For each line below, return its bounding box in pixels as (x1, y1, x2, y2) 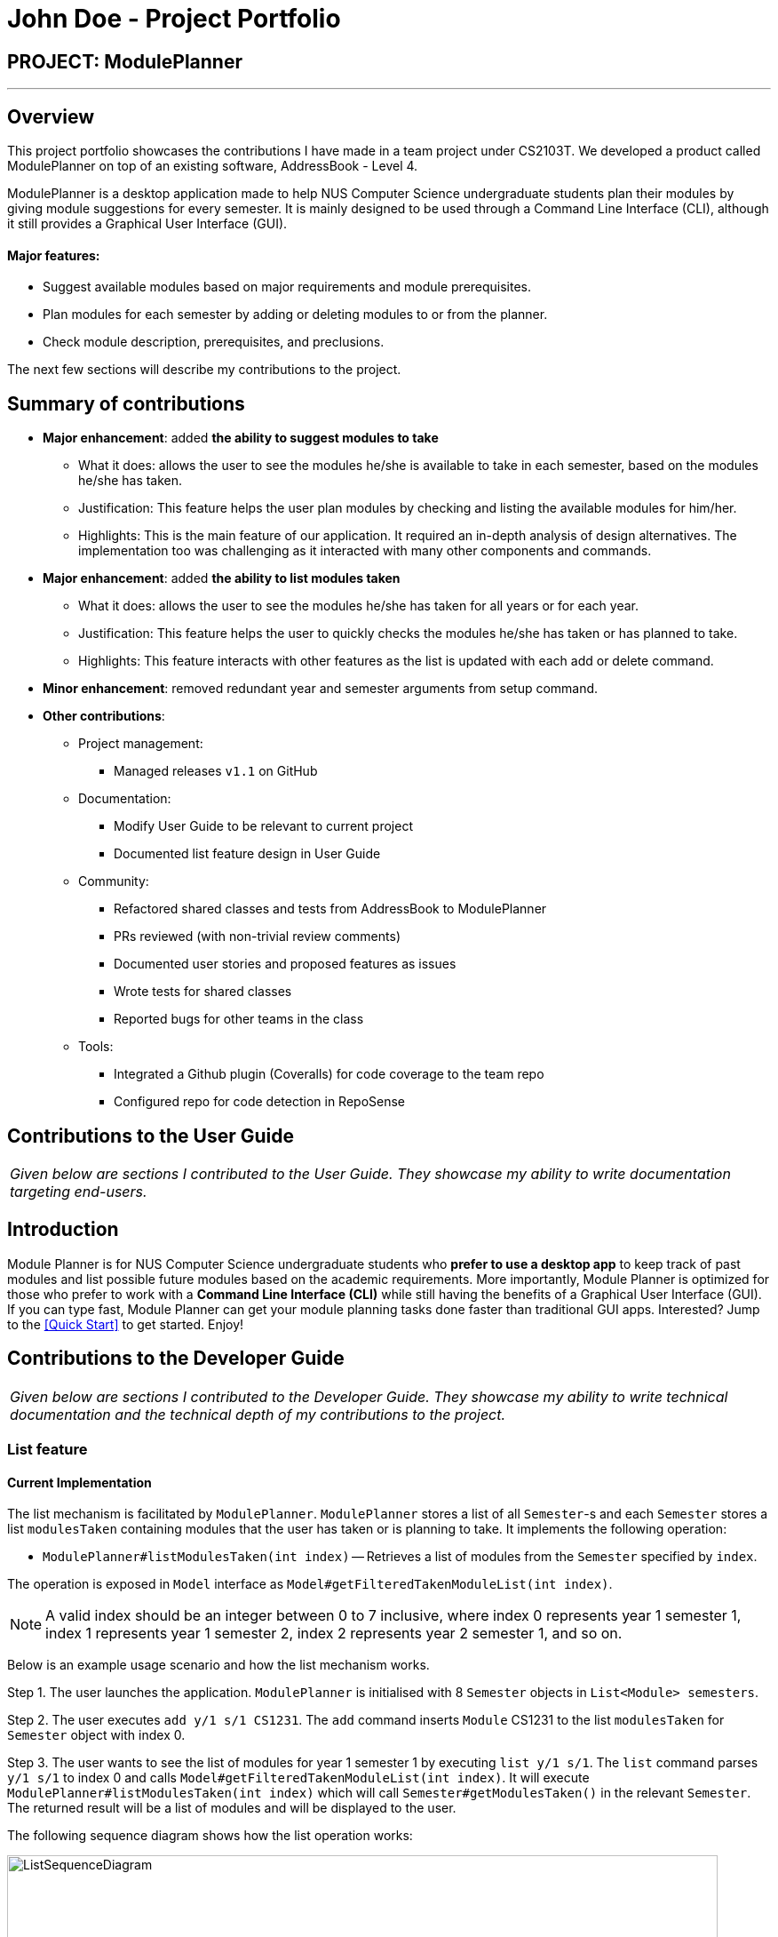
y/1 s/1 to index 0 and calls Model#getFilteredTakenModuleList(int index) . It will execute (7, 1770, 590, 1786)
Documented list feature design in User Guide (114, 846, 381, 862)
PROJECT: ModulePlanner (7, 50, 242, 73)
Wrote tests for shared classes (114, 984, 292, 1000)
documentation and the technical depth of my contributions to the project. (10, 1405, 506, 1423)
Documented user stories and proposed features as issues (114, 956, 456, 972)
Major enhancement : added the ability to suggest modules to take (43, 430, 439, 446)
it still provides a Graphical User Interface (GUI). (7, 216, 288, 232)
